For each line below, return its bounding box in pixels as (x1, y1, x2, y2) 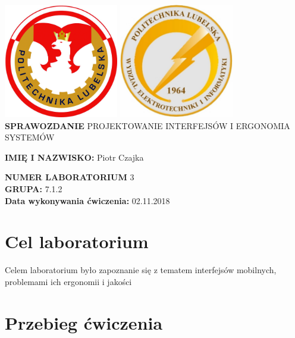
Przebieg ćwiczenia (5, 310, 163, 334)
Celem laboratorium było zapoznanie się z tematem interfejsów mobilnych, (5, 264, 277, 276)
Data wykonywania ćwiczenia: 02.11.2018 (5, 194, 170, 206)
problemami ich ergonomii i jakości (5, 275, 132, 287)
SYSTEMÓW (5, 131, 55, 143)
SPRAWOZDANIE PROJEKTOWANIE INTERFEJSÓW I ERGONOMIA (5, 119, 290, 132)
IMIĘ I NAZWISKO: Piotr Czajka (5, 151, 144, 163)
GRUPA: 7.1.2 (5, 182, 62, 195)
